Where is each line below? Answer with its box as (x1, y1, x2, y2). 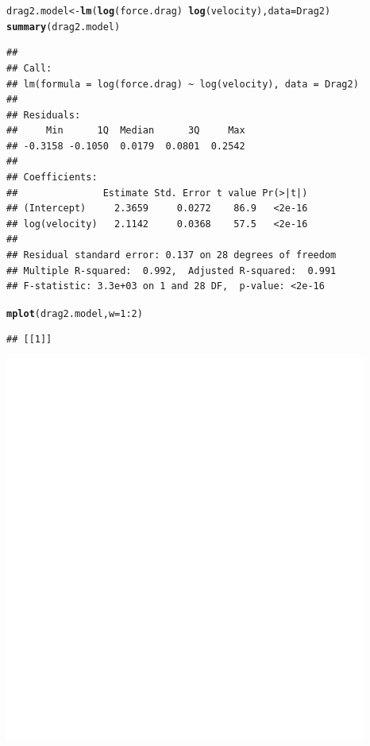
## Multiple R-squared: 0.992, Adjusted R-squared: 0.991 (6, 265, 337, 276)
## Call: (6, 62, 52, 74)
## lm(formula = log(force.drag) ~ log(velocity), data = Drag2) (6, 78, 359, 90)
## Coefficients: (6, 172, 98, 184)
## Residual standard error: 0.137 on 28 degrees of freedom (6, 249, 337, 261)
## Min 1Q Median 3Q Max (6, 125, 245, 137)
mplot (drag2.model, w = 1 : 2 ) (6, 307, 143, 319)
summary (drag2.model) (6, 21, 121, 33)
